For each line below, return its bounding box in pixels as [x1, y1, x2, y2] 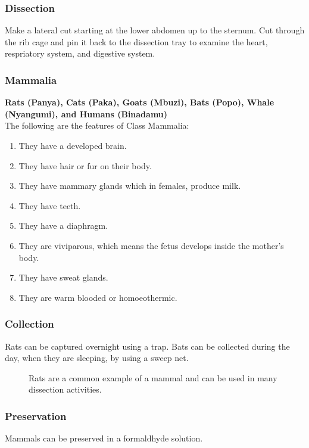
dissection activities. [29, 383, 102, 396]
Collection [5, 316, 54, 331]
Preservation [5, 408, 67, 423]
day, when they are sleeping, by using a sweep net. [5, 351, 189, 364]
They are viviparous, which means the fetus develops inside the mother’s [18, 239, 284, 251]
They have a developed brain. [18, 139, 127, 151]
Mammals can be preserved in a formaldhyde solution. [5, 432, 203, 444]
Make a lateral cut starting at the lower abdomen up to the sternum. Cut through [5, 24, 305, 36]
